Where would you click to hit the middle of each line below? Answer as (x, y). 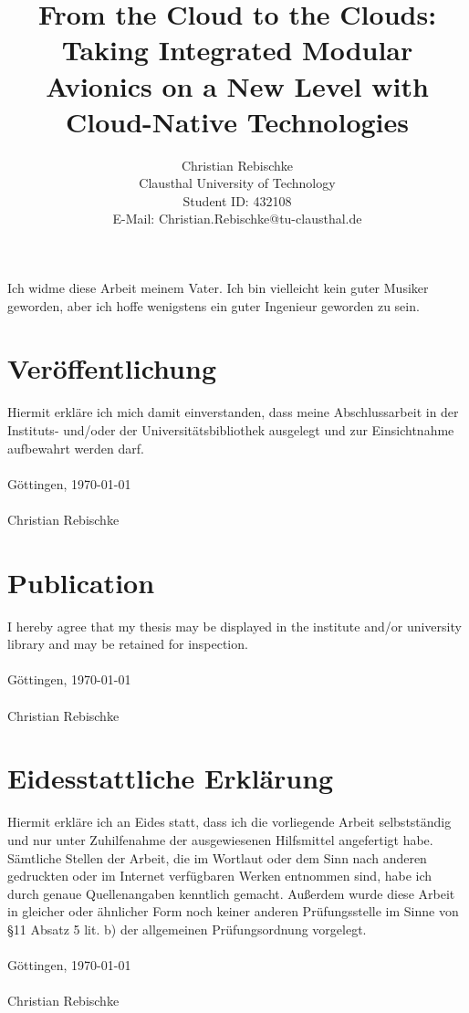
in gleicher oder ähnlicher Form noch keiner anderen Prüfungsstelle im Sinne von (233, 911)
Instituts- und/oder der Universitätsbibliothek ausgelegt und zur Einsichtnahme (231, 429)
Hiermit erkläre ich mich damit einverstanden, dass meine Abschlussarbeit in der (233, 412)
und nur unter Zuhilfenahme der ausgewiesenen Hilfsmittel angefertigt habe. (220, 839)
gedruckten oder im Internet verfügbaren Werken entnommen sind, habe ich (220, 876)
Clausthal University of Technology (237, 183)
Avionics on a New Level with (237, 85)
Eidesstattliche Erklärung (171, 778)
